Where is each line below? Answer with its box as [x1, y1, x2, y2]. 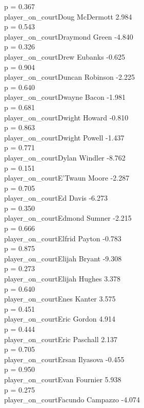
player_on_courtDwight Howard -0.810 [4, 112, 129, 122]
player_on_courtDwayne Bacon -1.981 [4, 92, 126, 102]
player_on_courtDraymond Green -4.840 [4, 31, 133, 42]
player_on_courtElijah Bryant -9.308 [4, 253, 122, 263]
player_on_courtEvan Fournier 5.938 [4, 374, 121, 384]
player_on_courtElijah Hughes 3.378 [4, 273, 121, 284]
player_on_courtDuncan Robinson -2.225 [4, 72, 135, 82]
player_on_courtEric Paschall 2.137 [4, 333, 118, 344]
